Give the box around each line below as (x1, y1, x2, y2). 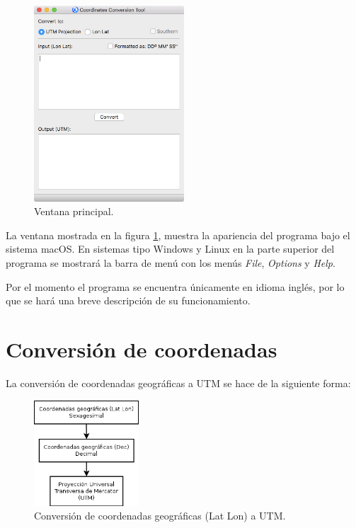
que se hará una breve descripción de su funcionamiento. (6, 293, 251, 308)
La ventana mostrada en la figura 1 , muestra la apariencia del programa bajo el (6, 227, 350, 242)
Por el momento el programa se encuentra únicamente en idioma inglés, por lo (6, 279, 345, 294)
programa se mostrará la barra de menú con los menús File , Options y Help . (6, 256, 335, 270)
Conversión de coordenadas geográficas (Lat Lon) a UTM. (34, 508, 286, 523)
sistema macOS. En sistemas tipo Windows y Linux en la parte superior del (6, 241, 335, 256)
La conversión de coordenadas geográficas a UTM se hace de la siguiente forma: (6, 375, 351, 390)
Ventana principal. (34, 204, 114, 219)
